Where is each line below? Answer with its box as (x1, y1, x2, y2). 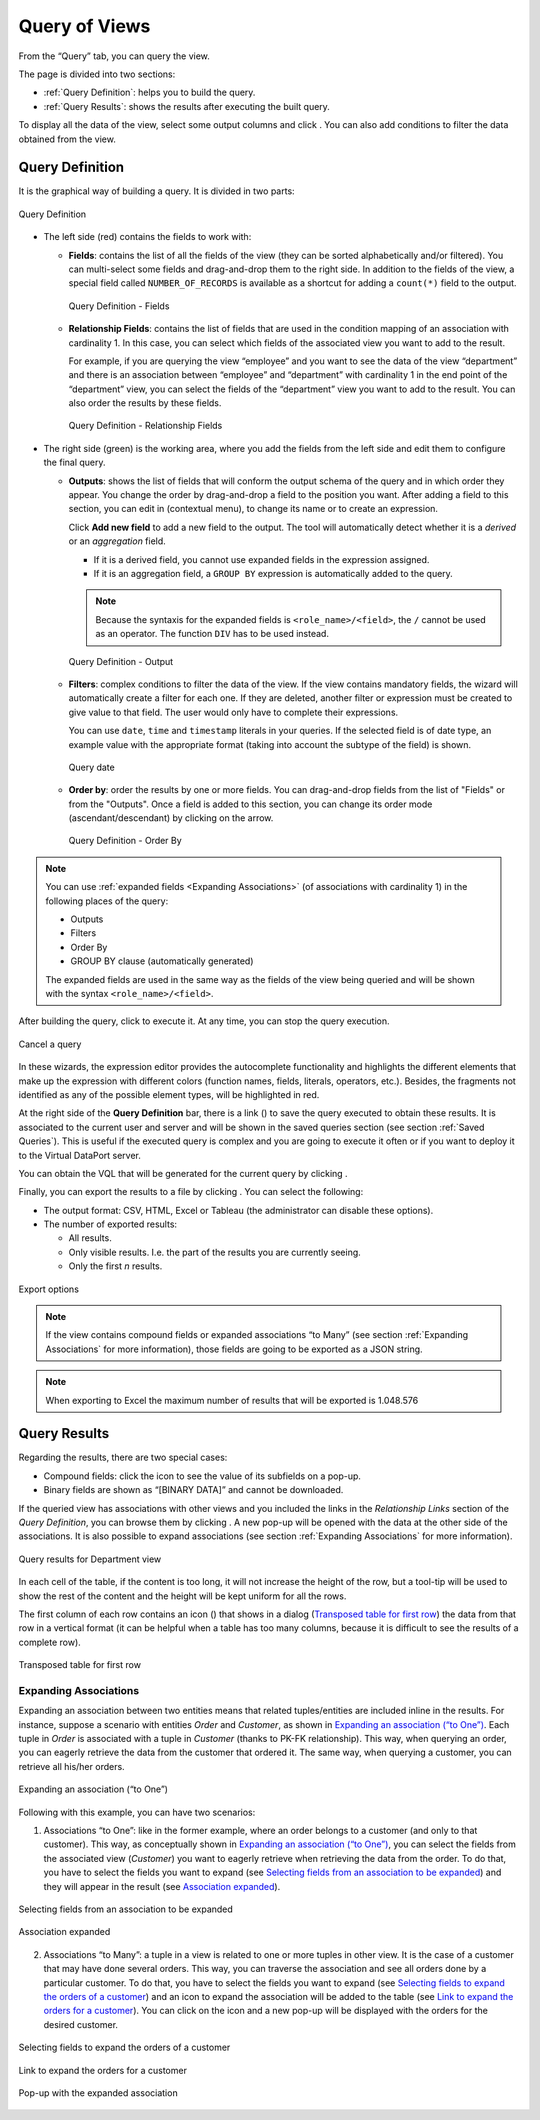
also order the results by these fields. (68, 397, 222, 409)
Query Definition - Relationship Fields (68, 420, 223, 432)
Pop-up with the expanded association (18, 2086, 179, 2099)
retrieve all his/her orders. (18, 1760, 125, 1772)
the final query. (43, 456, 106, 469)
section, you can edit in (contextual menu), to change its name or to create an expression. (68, 503, 439, 515)
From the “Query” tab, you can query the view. (18, 50, 210, 62)
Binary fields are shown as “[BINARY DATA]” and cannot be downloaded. (43, 1484, 344, 1496)
